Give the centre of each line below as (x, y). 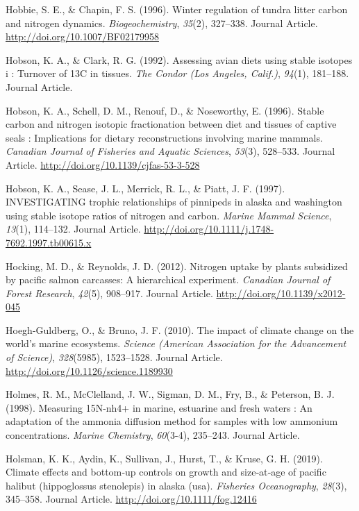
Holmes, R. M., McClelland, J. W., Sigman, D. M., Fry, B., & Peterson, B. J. (170, 394)
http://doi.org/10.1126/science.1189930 (89, 370)
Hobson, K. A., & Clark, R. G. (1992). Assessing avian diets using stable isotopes (179, 59)
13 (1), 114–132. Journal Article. (73, 229)
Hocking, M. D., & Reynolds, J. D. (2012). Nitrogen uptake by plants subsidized (177, 266)
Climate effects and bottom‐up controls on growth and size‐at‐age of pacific (166, 472)
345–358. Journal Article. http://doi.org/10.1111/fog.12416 (131, 499)
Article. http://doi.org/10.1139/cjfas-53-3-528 (103, 164)
